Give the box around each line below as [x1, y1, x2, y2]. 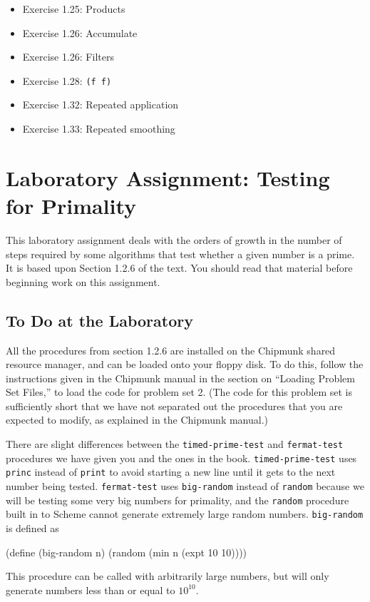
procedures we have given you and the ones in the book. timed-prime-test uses [6, 450, 357, 465]
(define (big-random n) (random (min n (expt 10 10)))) [6, 544, 247, 559]
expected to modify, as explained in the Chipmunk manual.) [6, 412, 269, 427]
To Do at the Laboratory [6, 309, 193, 331]
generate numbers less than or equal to [6, 582, 175, 597]
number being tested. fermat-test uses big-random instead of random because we [6, 479, 364, 494]
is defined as [6, 521, 59, 536]
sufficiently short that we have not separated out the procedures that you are [6, 398, 343, 413]
